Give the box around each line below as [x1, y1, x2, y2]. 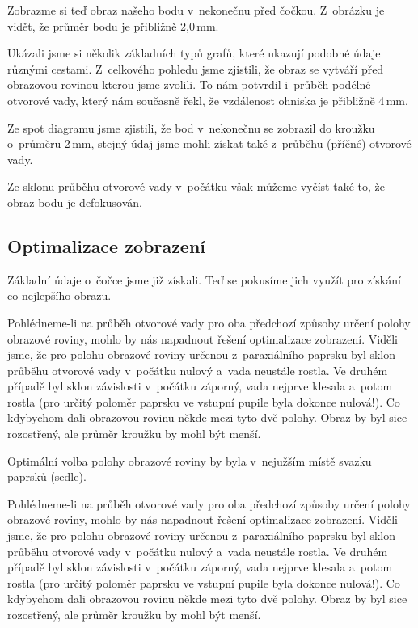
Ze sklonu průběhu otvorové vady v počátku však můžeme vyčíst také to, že [7, 178, 385, 195]
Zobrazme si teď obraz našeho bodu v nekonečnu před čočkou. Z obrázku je [7, 2, 385, 18]
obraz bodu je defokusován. [7, 193, 142, 210]
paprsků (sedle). [7, 468, 87, 485]
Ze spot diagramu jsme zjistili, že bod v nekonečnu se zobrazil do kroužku [7, 119, 375, 136]
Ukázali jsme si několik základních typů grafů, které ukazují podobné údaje [7, 44, 381, 61]
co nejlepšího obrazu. [7, 287, 112, 304]
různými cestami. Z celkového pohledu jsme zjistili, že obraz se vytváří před [7, 60, 384, 77]
